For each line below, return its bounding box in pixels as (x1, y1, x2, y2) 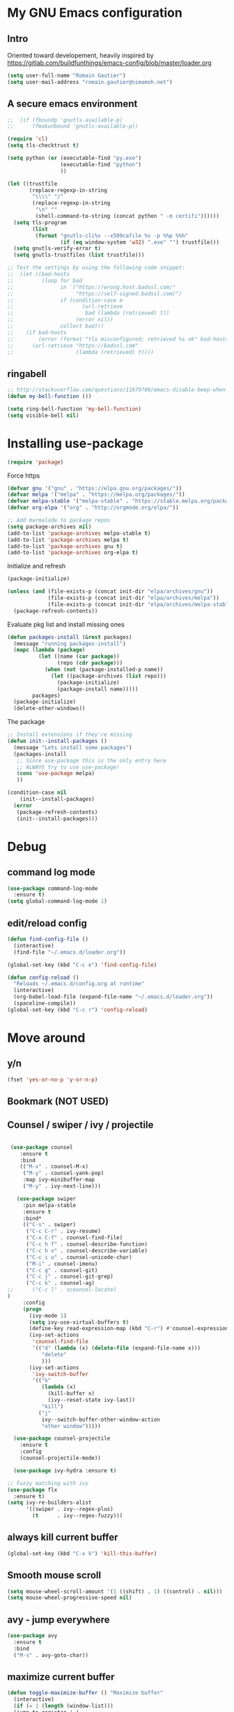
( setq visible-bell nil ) (7, 412, 79, 419)
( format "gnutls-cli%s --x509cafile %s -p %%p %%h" (35, 232, 189, 239)
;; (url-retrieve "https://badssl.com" (7, 342, 139, 349)
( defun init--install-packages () (7, 738, 108, 745)
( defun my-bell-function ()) (7, 393, 92, 400)
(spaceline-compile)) (13, 1000, 77, 1007)
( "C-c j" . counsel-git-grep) (25, 1273, 114, 1281)
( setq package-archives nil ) (7, 523, 92, 530)
